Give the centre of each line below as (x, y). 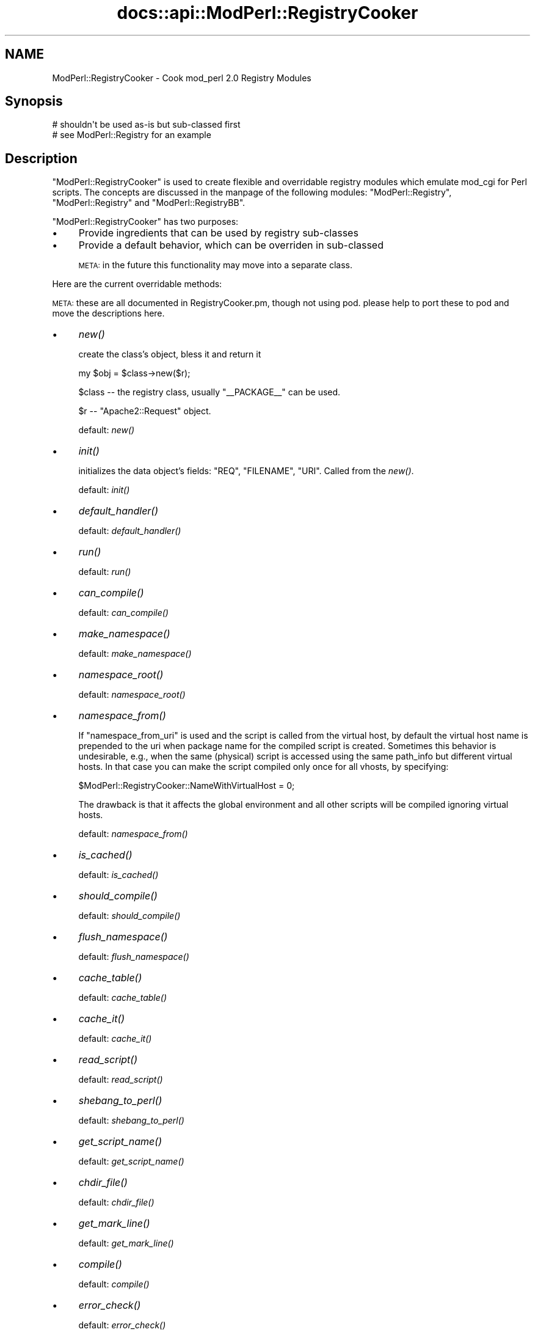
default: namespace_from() (133, 834)
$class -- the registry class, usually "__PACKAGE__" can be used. (209, 392)
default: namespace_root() (132, 695)
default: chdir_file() (116, 1202)
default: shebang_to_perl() (131, 1121)
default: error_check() (122, 1325)
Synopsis (34, 101)
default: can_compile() (123, 613)
